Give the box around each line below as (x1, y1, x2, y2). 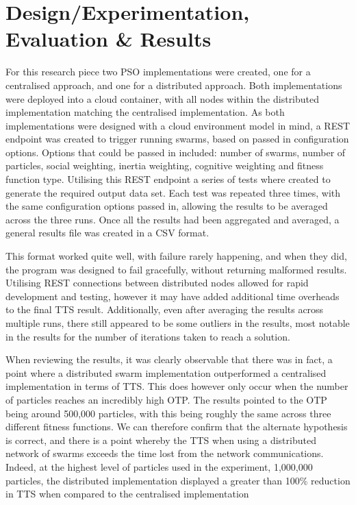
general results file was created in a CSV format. (5, 225, 209, 240)
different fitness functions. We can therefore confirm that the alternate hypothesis (5, 419, 348, 434)
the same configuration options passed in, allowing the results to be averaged (5, 199, 328, 213)
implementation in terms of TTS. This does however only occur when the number (5, 379, 348, 393)
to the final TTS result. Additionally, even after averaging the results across (5, 302, 324, 317)
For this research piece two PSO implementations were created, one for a (5, 64, 311, 79)
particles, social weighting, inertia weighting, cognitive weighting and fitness (5, 158, 324, 173)
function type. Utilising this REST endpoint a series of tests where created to (5, 172, 331, 186)
